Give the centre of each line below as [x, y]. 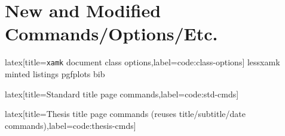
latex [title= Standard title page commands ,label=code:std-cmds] [122, 94]
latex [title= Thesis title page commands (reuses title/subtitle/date [125, 114]
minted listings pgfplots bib [55, 73]
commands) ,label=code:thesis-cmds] [71, 125]
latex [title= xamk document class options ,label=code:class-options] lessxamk [142, 62]
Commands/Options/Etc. [111, 34]
